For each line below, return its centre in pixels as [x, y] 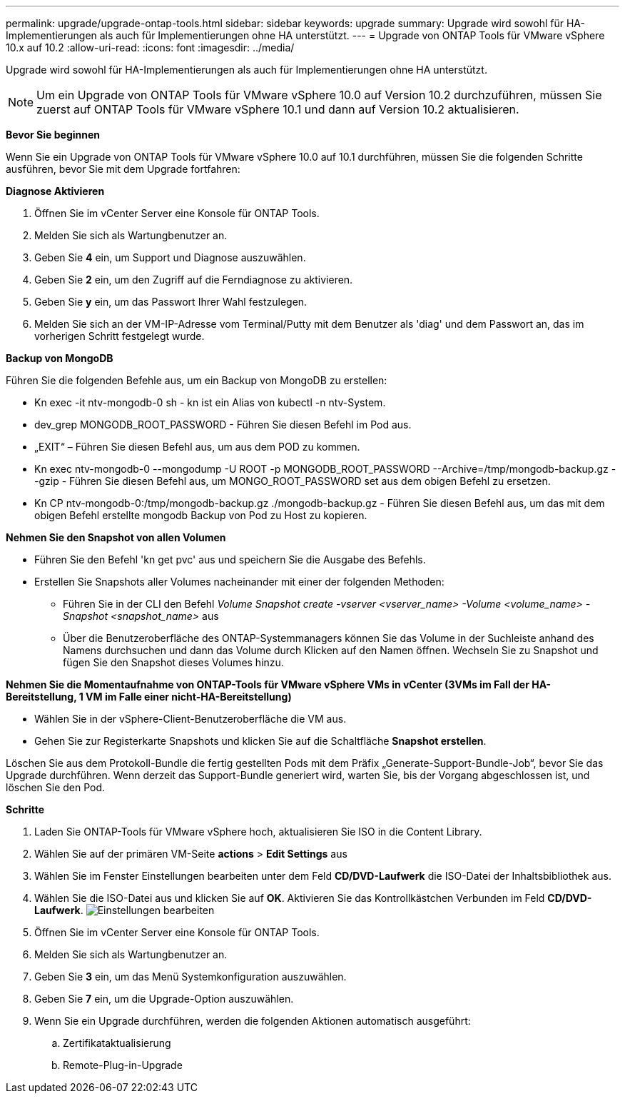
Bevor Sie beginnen [53, 135]
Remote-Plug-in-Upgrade [123, 1065]
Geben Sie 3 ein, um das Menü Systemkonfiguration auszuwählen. [190, 977]
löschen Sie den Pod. [56, 787]
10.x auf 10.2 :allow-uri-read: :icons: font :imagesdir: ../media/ [150, 47]
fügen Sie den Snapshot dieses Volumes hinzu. [173, 662]
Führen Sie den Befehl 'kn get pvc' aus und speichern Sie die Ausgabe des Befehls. [230, 559]
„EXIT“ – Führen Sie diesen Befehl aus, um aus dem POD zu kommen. [197, 447]
